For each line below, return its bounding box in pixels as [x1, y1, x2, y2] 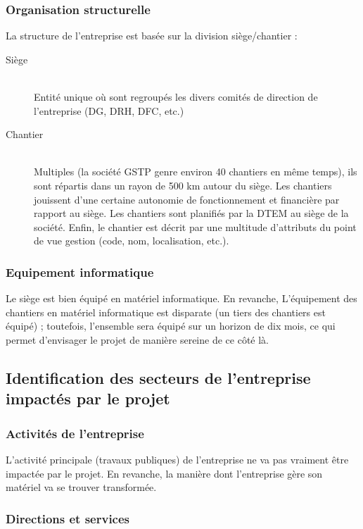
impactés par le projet [6, 387, 170, 409]
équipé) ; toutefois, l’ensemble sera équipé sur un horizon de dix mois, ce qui [6, 318, 336, 333]
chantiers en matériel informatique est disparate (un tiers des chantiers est [6, 304, 326, 319]
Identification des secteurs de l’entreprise [6, 366, 311, 388]
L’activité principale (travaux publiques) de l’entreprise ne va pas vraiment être [6, 452, 349, 466]
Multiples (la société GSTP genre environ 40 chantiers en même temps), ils [34, 164, 357, 179]
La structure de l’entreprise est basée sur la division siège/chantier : [6, 28, 298, 43]
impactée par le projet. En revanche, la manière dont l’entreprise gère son [6, 466, 323, 480]
